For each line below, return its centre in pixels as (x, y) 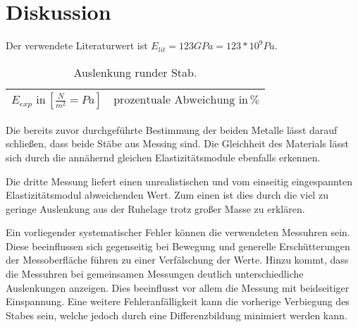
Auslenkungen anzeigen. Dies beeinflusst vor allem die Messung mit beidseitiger (178, 287)
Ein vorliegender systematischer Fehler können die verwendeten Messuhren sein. (178, 232)
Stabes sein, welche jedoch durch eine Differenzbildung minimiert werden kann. (177, 315)
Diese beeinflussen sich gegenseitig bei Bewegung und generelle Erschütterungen (178, 246)
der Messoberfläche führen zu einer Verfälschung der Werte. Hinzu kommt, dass (177, 260)
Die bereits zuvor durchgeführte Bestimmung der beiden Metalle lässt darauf (172, 129)
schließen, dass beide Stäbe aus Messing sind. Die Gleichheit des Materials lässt (177, 143)
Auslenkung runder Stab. (135, 72)
